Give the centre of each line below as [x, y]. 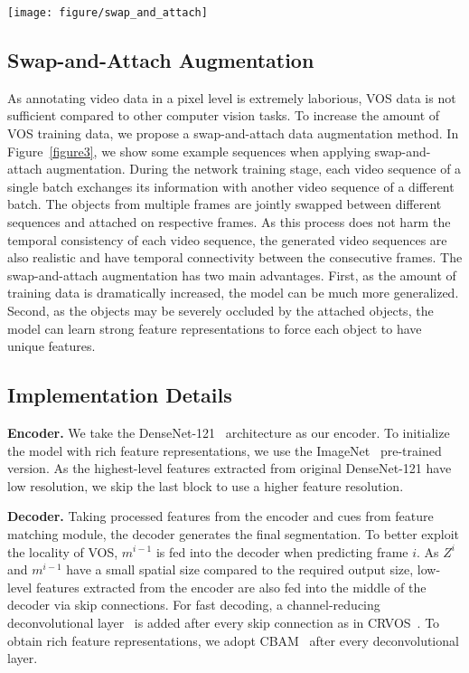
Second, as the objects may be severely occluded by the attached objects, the [220, 310]
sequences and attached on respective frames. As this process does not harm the [229, 222]
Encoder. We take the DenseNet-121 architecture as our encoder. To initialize [229, 432]
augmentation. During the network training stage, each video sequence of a [254, 169]
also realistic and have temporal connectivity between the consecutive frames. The [235, 257]
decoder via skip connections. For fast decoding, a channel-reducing [194, 605]
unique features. [52, 346]
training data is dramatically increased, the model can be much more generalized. [233, 293]
